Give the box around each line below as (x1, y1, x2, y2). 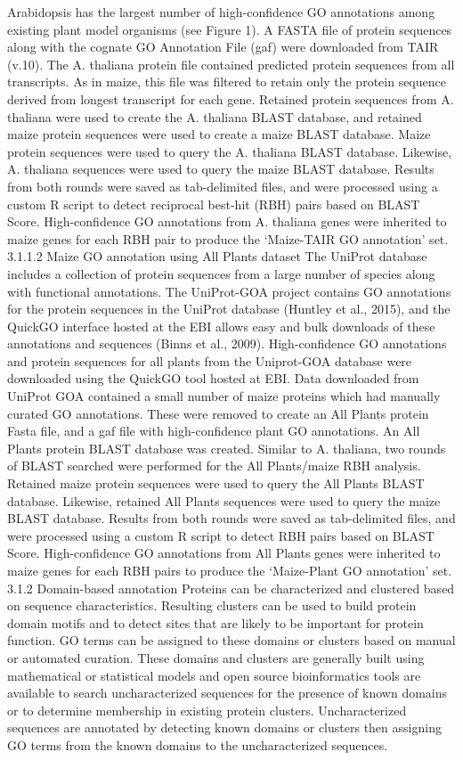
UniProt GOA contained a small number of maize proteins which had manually (7, 387, 441, 405)
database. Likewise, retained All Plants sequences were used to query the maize (7, 491, 441, 510)
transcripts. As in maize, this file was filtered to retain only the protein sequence (7, 72, 446, 91)
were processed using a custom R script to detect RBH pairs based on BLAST (7, 526, 435, 544)
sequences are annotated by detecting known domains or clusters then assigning (7, 718, 442, 737)
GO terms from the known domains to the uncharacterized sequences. (7, 735, 388, 754)
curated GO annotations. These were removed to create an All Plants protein (7, 404, 429, 422)
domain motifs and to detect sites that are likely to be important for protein (7, 613, 424, 632)
